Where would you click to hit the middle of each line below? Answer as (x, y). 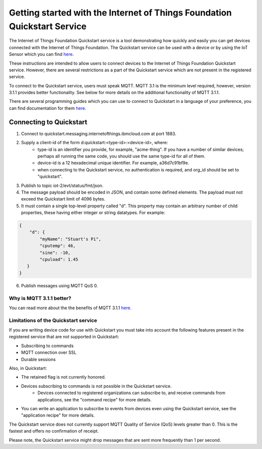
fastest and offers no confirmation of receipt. (54, 431)
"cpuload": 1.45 (59, 259)
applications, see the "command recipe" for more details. (95, 399)
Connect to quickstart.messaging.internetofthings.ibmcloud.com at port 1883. (99, 133)
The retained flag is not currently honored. (64, 377)
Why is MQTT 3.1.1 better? (40, 298)
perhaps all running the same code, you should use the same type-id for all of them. (122, 156)
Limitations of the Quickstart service (53, 320)
